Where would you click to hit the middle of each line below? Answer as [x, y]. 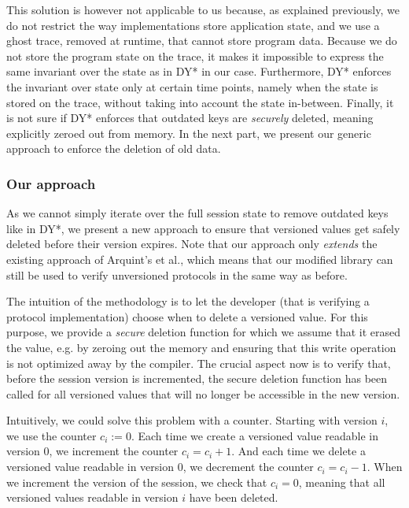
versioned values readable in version [92, 497]
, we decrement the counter [248, 467]
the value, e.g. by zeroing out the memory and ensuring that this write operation [201, 347]
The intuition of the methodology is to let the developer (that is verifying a [188, 301]
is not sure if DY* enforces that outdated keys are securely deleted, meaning [190, 118]
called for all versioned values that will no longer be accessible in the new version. [203, 393]
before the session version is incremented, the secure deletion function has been [197, 378]
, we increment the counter [114, 451]
